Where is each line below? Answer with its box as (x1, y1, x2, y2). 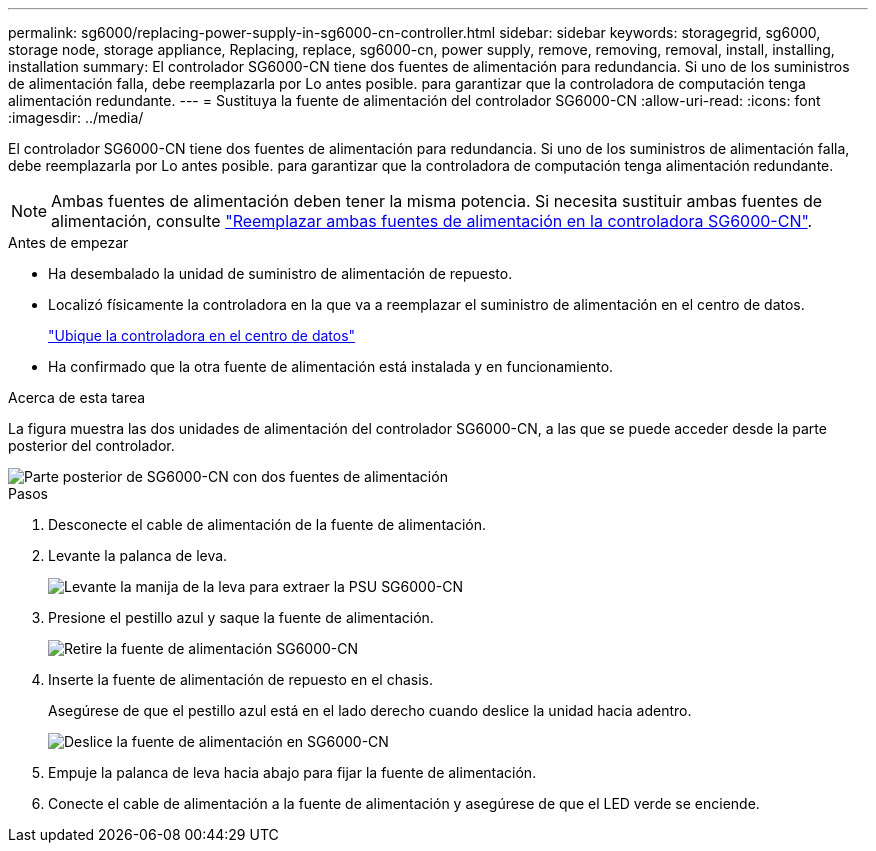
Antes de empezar (8, 234, 129, 251)
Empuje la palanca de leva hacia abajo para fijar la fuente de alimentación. (48, 764, 537, 781)
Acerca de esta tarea (8, 389, 146, 406)
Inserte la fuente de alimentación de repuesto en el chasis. (48, 671, 434, 688)
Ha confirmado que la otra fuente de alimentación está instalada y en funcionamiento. (48, 358, 614, 375)
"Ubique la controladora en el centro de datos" (48, 327, 356, 344)
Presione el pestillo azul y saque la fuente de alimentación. (48, 609, 434, 626)
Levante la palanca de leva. (48, 547, 228, 564)
